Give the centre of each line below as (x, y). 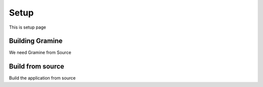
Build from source (37, 66)
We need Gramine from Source (40, 52)
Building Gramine (36, 41)
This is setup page (28, 27)
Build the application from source (42, 78)
